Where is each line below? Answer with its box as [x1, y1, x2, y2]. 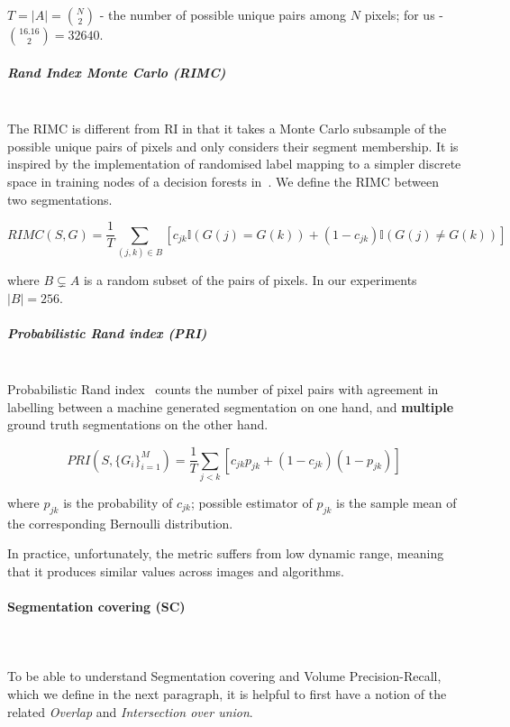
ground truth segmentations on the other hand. [7, 415, 269, 434]
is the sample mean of [336, 492, 457, 511]
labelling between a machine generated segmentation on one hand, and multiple [7, 397, 454, 416]
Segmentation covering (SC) [7, 597, 186, 616]
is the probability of [63, 492, 173, 511]
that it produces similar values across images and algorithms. [7, 561, 345, 580]
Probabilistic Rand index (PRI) [7, 323, 207, 342]
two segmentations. [7, 189, 113, 208]
